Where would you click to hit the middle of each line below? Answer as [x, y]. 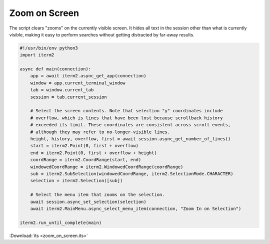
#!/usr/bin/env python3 [49, 48]
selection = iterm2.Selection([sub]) [76, 181]
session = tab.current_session [68, 97]
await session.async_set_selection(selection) [88, 202]
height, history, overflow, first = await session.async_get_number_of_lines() [130, 139]
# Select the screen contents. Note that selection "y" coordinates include [126, 111]
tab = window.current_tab [62, 90]
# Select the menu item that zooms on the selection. [97, 195]
